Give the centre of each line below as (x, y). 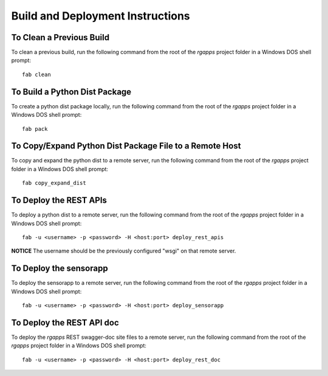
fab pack (35, 129)
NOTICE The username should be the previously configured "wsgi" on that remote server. (124, 251)
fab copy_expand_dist (54, 183)
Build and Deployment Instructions (101, 16)
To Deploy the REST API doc (65, 322)
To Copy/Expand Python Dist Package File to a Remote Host (126, 146)
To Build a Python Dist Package (71, 92)
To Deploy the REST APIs (59, 200)
